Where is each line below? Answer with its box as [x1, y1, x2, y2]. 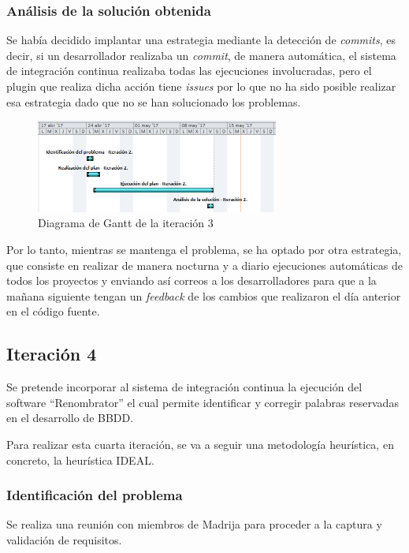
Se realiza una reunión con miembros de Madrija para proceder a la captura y [6, 516, 382, 532]
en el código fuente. [6, 303, 100, 319]
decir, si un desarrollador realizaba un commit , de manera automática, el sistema [6, 47, 396, 63]
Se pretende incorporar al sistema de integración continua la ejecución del [6, 379, 363, 395]
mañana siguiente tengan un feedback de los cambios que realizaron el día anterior [6, 287, 401, 304]
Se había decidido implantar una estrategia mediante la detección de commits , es [6, 32, 396, 48]
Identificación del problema [6, 485, 183, 505]
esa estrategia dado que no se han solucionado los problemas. [6, 93, 301, 110]
